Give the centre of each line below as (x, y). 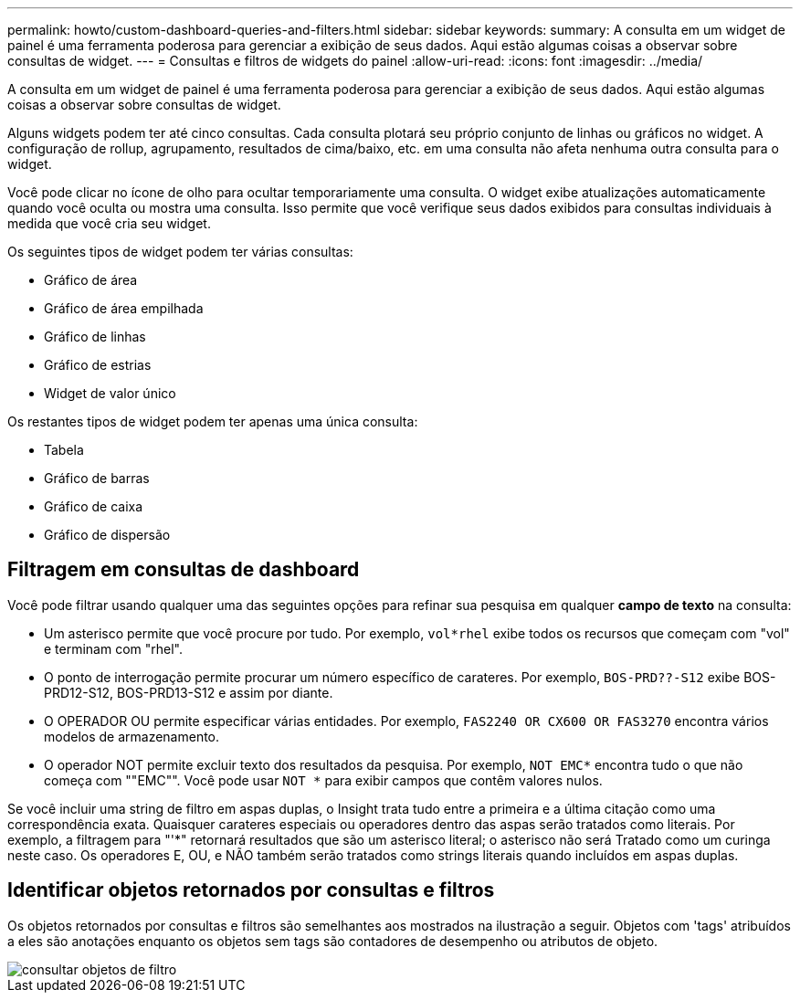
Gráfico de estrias (98, 365)
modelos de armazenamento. (132, 736)
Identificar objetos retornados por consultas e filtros (251, 890)
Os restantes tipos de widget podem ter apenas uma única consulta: (213, 421)
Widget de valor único (110, 393)
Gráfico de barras (97, 478)
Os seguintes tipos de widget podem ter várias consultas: (180, 252)
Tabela (64, 450)
